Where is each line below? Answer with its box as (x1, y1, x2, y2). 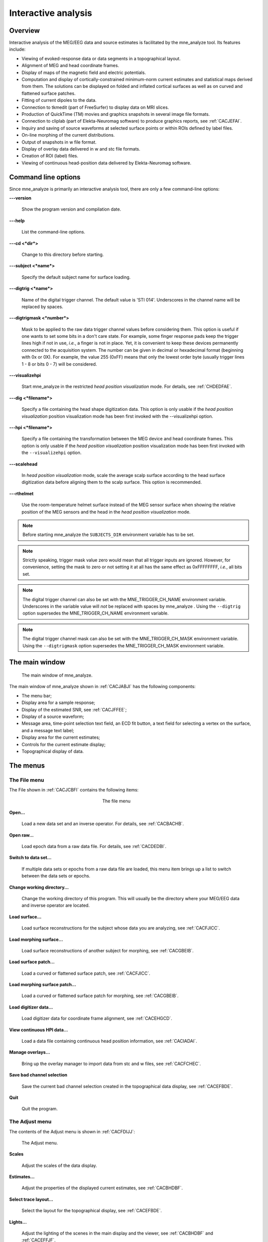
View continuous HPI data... (9, 1026, 68, 1033)
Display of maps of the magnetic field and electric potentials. (21, 70, 146, 76)
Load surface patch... (9, 959, 55, 965)
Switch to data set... (9, 854, 52, 860)
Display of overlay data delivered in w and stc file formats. (21, 146, 141, 152)
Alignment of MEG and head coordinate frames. (21, 63, 119, 69)
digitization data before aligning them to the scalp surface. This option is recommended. (21, 479, 202, 485)
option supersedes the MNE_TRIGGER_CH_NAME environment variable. (22, 610, 169, 616)
